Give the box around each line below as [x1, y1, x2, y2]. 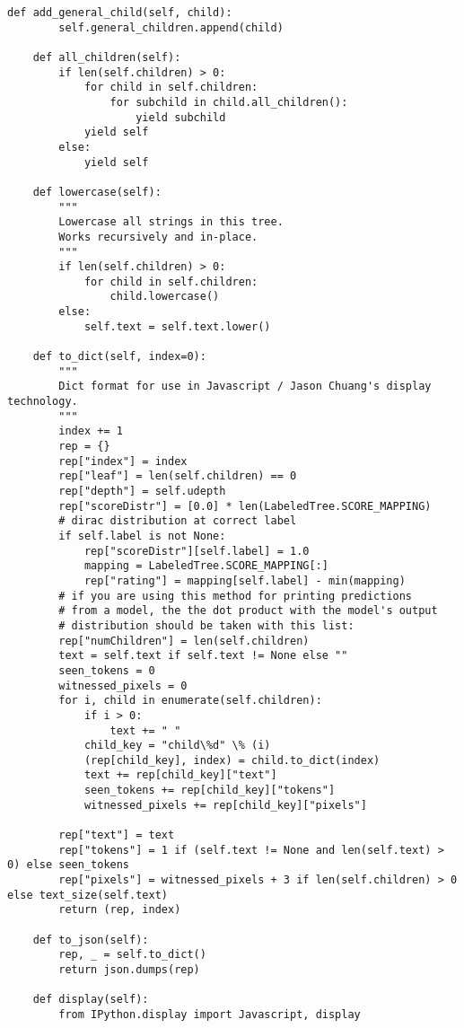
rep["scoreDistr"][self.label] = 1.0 [83, 544, 310, 558]
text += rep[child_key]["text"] [83, 769, 277, 782]
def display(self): [32, 993, 149, 1006]
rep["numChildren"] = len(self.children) [58, 634, 310, 647]
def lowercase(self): [32, 185, 162, 198]
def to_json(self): [32, 933, 149, 946]
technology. [7, 395, 78, 409]
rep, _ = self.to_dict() [58, 948, 206, 962]
